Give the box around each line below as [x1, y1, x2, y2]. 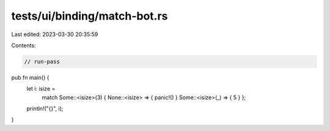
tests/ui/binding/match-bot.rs [11, 9, 168, 23]
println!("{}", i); [26, 105, 64, 113]
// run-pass [24, 58, 61, 65]
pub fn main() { [11, 73, 50, 81]
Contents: [11, 42, 36, 49]
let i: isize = [26, 85, 56, 92]
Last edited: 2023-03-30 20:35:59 [11, 31, 98, 38]
